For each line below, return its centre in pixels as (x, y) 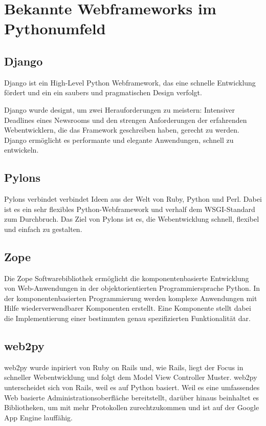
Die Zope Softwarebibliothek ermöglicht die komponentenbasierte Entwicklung (127, 278)
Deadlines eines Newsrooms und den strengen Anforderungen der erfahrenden (126, 120)
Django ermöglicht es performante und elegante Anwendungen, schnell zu (119, 140)
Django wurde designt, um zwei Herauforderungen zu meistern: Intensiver (119, 109)
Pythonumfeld (55, 28)
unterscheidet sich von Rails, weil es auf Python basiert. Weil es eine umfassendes (132, 387)
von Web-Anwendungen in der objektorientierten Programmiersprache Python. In (132, 288)
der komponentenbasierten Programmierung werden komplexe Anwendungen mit (131, 298)
